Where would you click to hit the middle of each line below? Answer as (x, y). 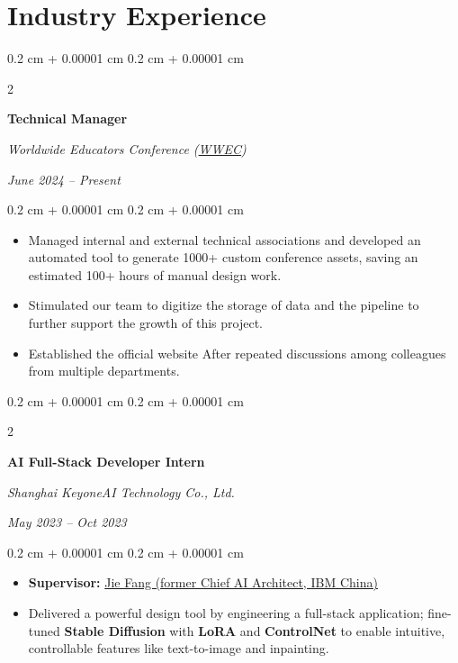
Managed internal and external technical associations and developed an (225, 239)
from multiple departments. (104, 371)
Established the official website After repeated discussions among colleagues (237, 353)
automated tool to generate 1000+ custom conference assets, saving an (223, 257)
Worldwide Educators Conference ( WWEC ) (127, 148)
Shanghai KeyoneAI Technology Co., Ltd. (121, 491)
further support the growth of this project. (145, 323)
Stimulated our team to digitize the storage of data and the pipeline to (224, 305)
